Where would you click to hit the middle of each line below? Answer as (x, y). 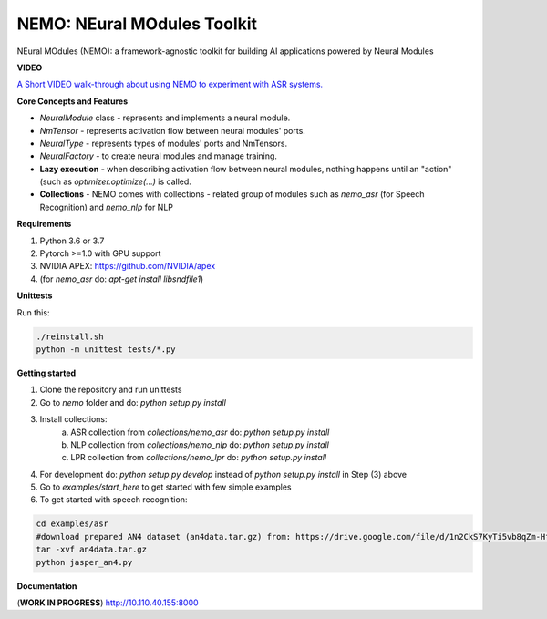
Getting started (46, 373)
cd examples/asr (72, 524)
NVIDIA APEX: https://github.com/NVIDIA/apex (128, 266)
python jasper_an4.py (84, 562)
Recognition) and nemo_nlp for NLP (106, 207)
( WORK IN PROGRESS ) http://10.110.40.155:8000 (108, 603)
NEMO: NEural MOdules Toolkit (137, 24)
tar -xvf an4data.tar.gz (92, 550)
